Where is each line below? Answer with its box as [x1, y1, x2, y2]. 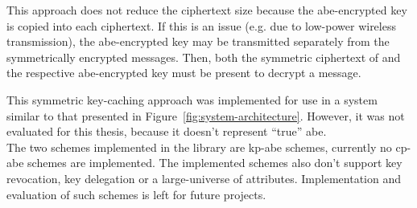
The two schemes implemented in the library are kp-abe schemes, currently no [6, 138, 392, 155]
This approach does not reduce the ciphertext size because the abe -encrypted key [6, 2, 407, 18]
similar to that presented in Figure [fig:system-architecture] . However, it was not [6, 107, 405, 124]
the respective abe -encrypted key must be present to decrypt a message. [6, 64, 361, 81]
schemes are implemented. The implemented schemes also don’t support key [27, 154, 403, 171]
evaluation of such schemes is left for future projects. [6, 186, 266, 202]
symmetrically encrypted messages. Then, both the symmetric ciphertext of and [6, 48, 401, 65]
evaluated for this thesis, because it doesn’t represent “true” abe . [6, 123, 327, 140]
